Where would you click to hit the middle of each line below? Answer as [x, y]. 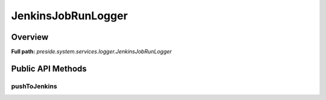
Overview [30, 37]
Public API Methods [49, 68]
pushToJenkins [34, 86]
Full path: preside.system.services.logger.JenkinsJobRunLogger [91, 52]
